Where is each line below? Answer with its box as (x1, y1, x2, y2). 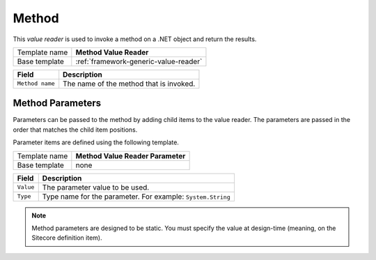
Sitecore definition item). (31, 234, 102, 242)
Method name (17, 80, 55, 87)
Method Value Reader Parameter (75, 151, 186, 160)
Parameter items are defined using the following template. (13, 138, 179, 146)
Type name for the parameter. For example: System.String (42, 192, 230, 201)
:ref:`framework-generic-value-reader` (75, 56, 203, 66)
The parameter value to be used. (42, 182, 150, 192)
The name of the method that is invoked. (63, 79, 196, 89)
